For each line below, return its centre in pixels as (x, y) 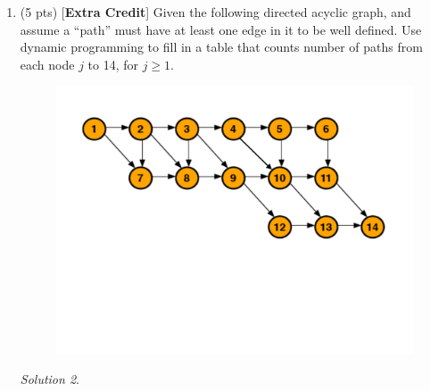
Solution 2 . (50, 379)
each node (47, 64)
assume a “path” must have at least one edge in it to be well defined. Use (221, 29)
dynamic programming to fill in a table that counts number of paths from (221, 47)
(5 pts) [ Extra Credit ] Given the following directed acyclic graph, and (215, 12)
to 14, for (113, 64)
